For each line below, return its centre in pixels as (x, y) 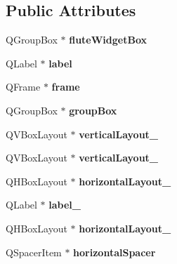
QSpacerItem (34, 252)
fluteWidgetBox (108, 40)
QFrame (23, 87)
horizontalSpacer (114, 252)
